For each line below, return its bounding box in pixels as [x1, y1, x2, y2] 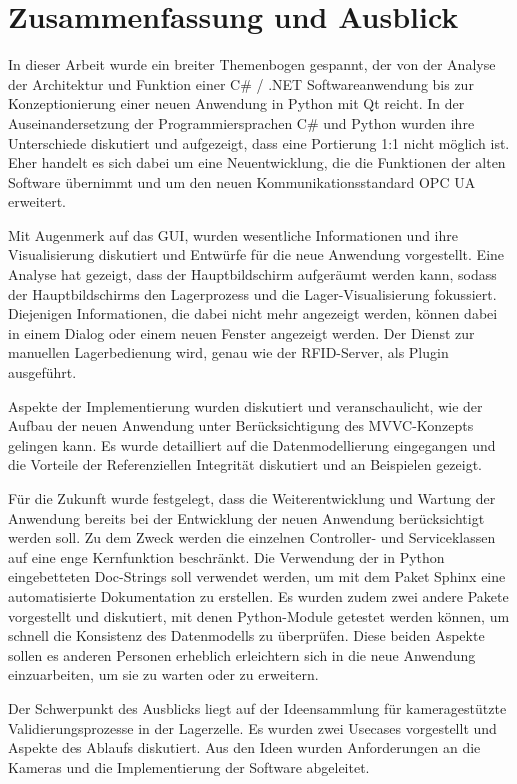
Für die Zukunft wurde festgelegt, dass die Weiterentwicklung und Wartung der [8, 488, 496, 508]
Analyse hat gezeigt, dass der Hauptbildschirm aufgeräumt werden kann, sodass [8, 264, 497, 285]
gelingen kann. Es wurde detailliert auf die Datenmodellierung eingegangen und [8, 434, 496, 455]
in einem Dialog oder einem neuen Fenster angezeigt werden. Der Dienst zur [8, 322, 475, 343]
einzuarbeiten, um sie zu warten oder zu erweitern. [8, 664, 319, 685]
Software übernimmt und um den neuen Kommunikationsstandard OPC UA [8, 171, 476, 192]
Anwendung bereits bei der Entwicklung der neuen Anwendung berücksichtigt [8, 507, 485, 528]
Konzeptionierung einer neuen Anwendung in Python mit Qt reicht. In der [8, 93, 465, 114]
